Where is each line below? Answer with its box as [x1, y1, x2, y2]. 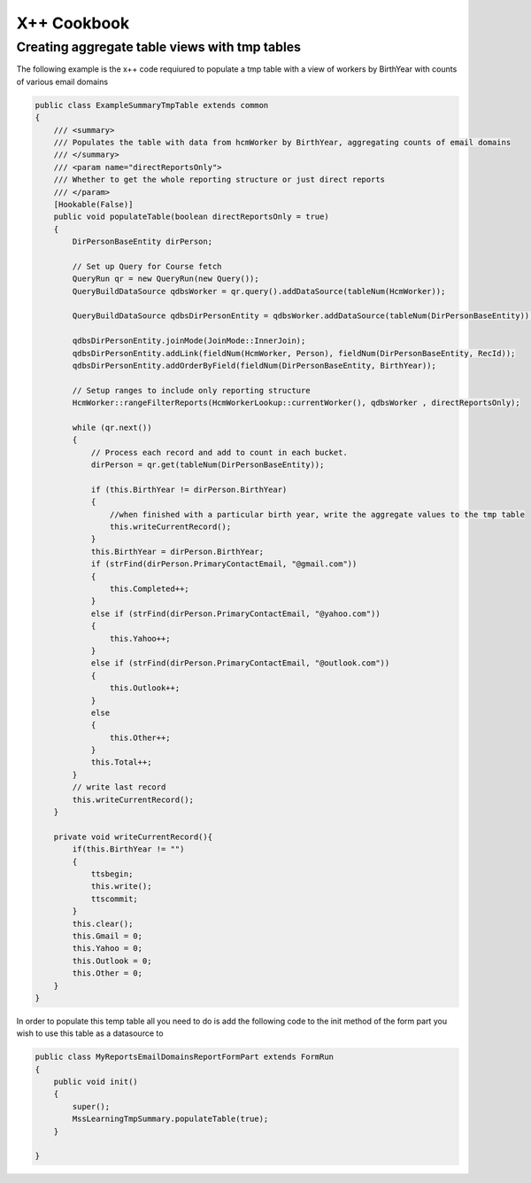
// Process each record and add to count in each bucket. [90, 448, 349, 457]
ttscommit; [90, 893, 139, 904]
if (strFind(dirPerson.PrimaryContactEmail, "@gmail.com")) [90, 559, 358, 569]
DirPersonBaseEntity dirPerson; [72, 237, 212, 247]
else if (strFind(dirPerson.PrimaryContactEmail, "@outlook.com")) [90, 658, 390, 668]
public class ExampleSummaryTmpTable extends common [35, 100, 269, 110]
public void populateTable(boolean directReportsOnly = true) [53, 212, 329, 222]
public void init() [53, 1077, 139, 1087]
